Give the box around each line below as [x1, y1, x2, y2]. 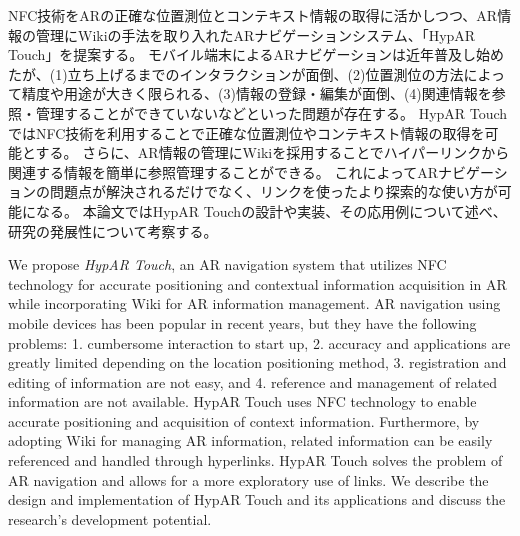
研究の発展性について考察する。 [8, 220, 218, 241]
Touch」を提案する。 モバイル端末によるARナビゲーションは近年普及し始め [8, 44, 505, 65]
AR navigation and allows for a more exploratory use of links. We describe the [8, 469, 489, 490]
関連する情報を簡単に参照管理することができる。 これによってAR [8, 161, 439, 182]
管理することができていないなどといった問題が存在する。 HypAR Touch [35, 102, 508, 123]
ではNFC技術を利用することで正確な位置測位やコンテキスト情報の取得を [8, 122, 485, 143]
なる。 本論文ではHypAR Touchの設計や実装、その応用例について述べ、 [35, 200, 507, 221]
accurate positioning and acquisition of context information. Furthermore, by [8, 410, 480, 431]
